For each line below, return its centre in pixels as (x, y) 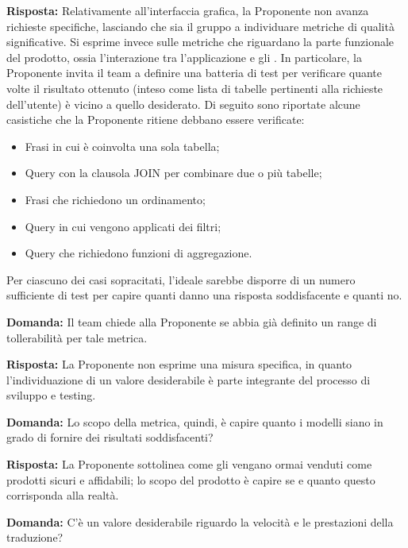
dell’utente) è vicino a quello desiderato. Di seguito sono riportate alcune (183, 104)
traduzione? (35, 537)
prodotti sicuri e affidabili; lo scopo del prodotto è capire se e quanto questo (191, 479)
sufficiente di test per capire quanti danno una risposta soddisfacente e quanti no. (204, 295)
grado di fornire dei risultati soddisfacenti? (110, 437)
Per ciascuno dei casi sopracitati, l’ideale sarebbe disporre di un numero (181, 279)
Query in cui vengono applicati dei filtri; (123, 226)
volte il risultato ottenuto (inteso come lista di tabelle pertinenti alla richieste (195, 88)
